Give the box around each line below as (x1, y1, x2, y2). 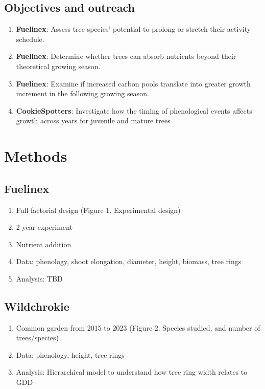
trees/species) (16, 332, 59, 343)
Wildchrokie (4, 298, 69, 314)
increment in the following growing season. (16, 88, 149, 99)
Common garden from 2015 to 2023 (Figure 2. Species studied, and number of (16, 322, 260, 333)
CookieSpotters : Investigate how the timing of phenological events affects (16, 105, 252, 116)
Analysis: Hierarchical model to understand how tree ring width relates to (16, 366, 248, 377)
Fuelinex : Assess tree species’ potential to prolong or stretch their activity (16, 24, 251, 34)
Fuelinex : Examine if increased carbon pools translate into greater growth (16, 78, 251, 89)
